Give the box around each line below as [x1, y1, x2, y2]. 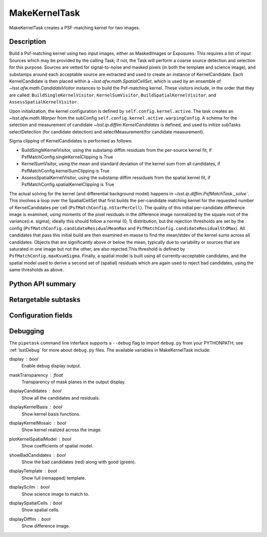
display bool [9, 356, 39, 362]
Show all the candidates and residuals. [21, 395, 100, 401]
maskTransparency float [9, 372, 63, 378]
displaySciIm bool [9, 484, 50, 490]
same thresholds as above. [9, 267, 64, 273]
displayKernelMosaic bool [9, 420, 66, 426]
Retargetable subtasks [9, 296, 81, 304]
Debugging [9, 327, 44, 336]
